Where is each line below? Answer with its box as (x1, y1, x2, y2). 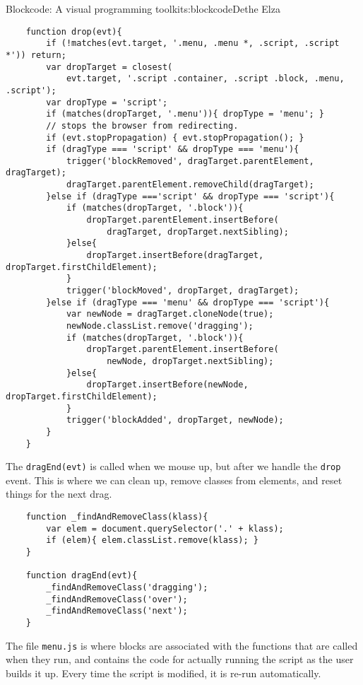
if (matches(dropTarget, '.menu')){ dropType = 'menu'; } (46, 109, 325, 119)
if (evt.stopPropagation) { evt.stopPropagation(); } (46, 132, 304, 143)
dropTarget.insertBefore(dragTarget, (86, 250, 264, 261)
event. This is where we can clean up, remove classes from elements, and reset (6, 472, 343, 487)
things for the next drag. (6, 486, 112, 501)
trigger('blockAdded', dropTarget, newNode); (66, 415, 284, 426)
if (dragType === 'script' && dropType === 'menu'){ (46, 144, 299, 155)
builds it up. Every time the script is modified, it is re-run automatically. (6, 665, 321, 680)
